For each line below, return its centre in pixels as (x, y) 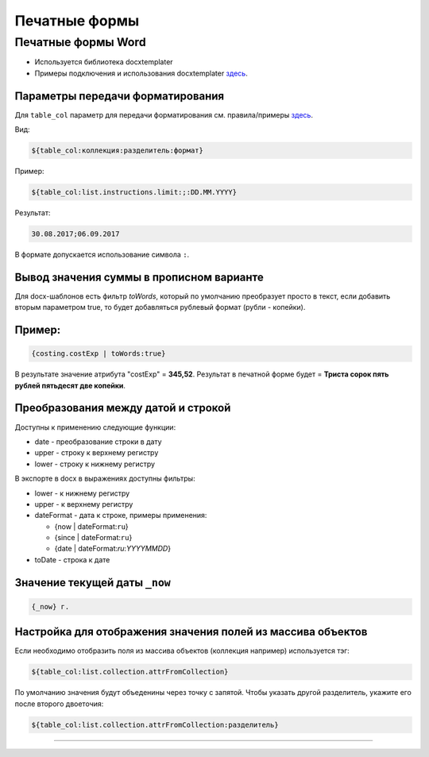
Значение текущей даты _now (93, 583)
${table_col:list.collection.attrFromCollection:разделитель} (155, 724)
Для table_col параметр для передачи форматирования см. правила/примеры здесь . (164, 114)
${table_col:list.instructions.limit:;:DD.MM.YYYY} (134, 192)
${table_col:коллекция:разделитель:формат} (118, 151)
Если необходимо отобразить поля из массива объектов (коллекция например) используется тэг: (182, 651)
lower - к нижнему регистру (82, 493)
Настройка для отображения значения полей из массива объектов (191, 632)
